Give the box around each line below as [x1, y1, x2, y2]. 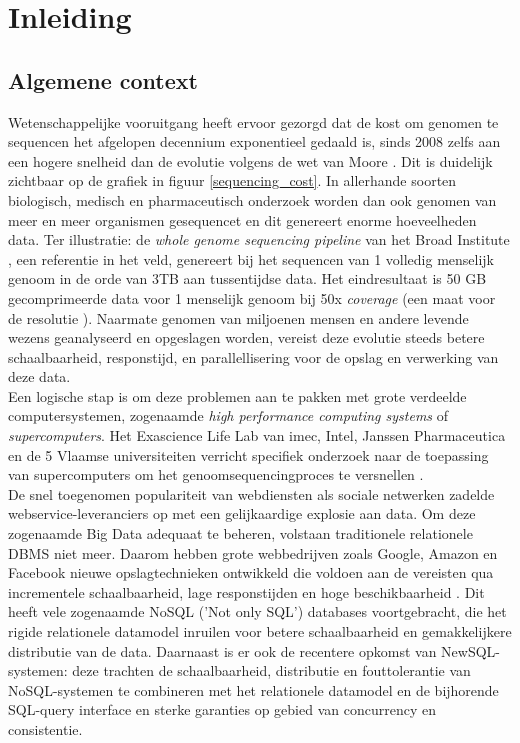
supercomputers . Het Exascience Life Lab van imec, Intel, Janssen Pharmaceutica [8, 425, 506, 446]
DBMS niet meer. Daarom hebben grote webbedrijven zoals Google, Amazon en [8, 542, 498, 563]
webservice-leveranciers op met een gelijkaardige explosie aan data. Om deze [8, 503, 476, 524]
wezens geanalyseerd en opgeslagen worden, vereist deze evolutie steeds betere [8, 327, 485, 348]
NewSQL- [441, 640, 501, 661]
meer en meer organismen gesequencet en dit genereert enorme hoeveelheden [8, 209, 477, 230]
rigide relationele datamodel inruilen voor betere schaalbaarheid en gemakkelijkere [8, 621, 512, 642]
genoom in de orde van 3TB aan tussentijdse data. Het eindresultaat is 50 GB [8, 268, 487, 289]
